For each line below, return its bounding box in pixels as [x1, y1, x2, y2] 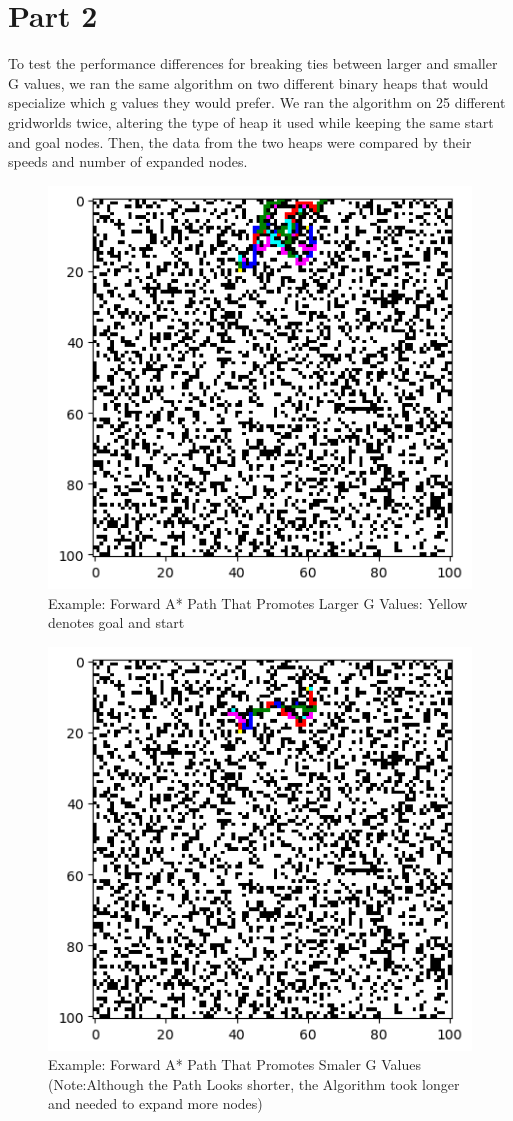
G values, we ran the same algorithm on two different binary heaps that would [8, 72, 489, 93]
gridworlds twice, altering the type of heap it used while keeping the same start [8, 111, 494, 132]
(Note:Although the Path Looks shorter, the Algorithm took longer [48, 1073, 460, 1094]
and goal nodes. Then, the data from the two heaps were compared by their [8, 131, 472, 152]
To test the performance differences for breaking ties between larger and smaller [8, 53, 498, 74]
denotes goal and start [48, 612, 185, 633]
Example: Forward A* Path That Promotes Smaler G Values [48, 1054, 421, 1075]
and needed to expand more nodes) [48, 1093, 263, 1114]
